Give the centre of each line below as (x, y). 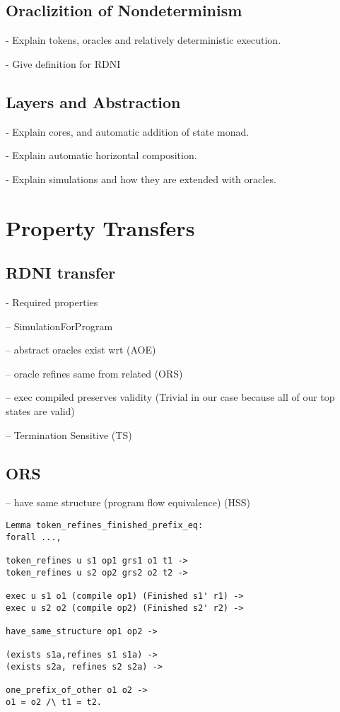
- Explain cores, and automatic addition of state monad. (128, 131)
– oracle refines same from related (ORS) (94, 373)
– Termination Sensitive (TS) (69, 434)
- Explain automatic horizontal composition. (101, 155)
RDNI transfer (61, 273)
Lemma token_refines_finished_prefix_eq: (105, 525)
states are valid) (40, 410)
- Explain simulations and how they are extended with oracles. (141, 179)
